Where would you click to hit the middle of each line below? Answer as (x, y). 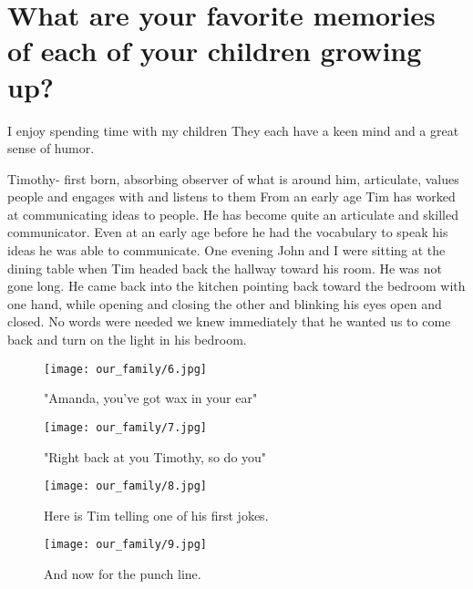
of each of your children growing (215, 51)
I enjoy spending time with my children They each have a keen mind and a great (233, 130)
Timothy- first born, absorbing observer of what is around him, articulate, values (233, 178)
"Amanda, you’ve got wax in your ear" (151, 398)
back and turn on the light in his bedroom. (127, 340)
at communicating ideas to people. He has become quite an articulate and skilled (233, 214)
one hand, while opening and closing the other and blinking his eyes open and (225, 303)
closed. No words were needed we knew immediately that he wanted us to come (229, 321)
